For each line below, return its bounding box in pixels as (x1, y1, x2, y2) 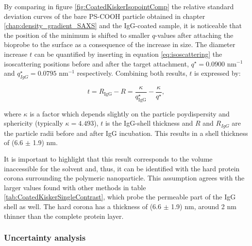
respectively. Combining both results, (77, 68, 187, 78)
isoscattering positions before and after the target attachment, (4, 58, 189, 68)
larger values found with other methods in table (4, 182, 146, 192)
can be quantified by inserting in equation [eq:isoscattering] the (34, 49, 222, 59)
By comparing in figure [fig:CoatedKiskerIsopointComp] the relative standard (4, 1, 234, 11)
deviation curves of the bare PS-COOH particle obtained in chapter (4, 11, 205, 21)
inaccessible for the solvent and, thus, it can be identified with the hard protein (4, 163, 240, 173)
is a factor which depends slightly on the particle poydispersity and (30, 108, 230, 118)
